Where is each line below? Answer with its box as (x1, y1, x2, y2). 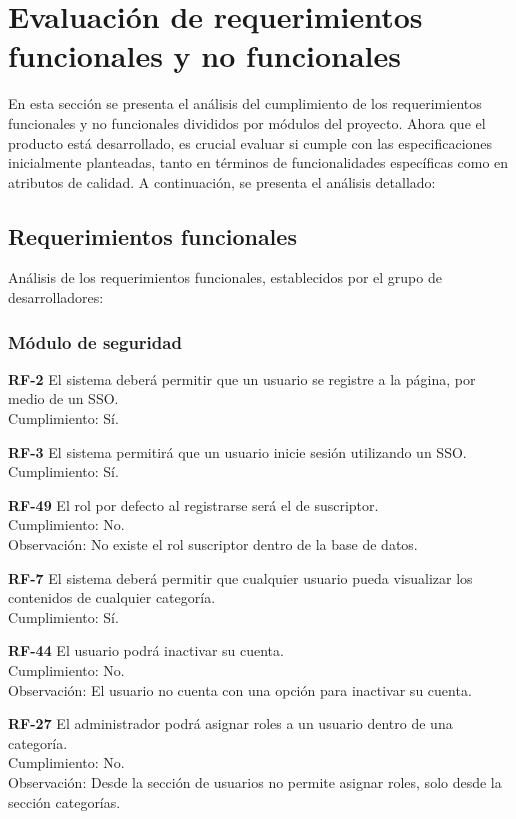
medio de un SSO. (8, 388, 119, 409)
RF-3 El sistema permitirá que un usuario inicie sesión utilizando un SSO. (8, 441, 467, 462)
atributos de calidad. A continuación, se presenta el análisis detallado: (8, 171, 436, 192)
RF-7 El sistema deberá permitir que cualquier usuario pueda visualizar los (8, 567, 473, 588)
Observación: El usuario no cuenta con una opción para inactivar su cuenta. (8, 679, 472, 700)
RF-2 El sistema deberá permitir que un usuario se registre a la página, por (8, 368, 476, 389)
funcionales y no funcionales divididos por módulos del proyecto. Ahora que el (8, 112, 486, 133)
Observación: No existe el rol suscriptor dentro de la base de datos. (8, 534, 418, 555)
